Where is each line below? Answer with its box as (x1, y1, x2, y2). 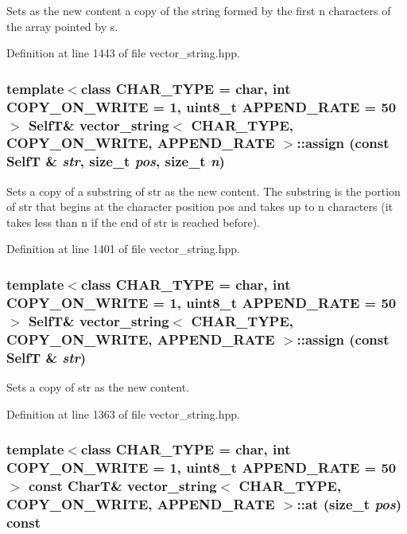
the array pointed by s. (6, 18, 118, 34)
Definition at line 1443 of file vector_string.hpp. (6, 45, 240, 61)
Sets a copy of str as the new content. (6, 378, 190, 395)
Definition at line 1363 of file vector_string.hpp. (6, 405, 240, 422)
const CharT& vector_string (28, 475, 217, 495)
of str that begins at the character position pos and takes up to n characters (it (6, 198, 393, 215)
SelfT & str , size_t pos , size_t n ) (6, 151, 225, 171)
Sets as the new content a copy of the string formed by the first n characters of (6, 2, 391, 18)
